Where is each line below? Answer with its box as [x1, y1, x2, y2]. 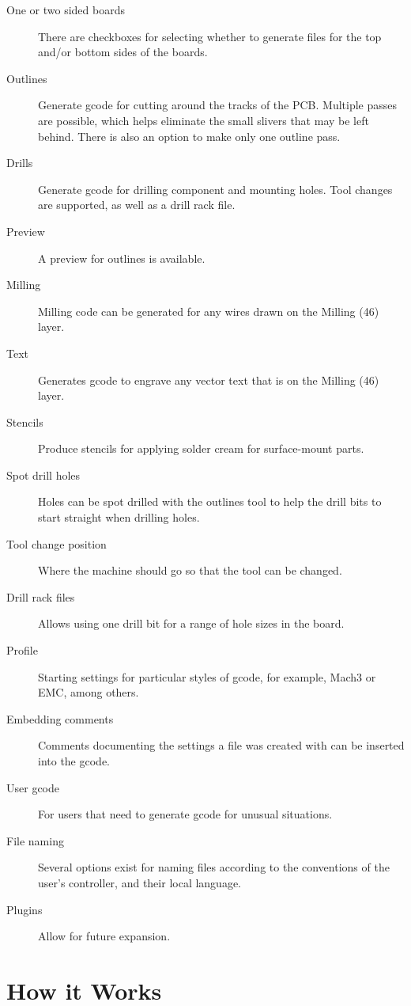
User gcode [6, 779, 59, 795]
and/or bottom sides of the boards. [38, 44, 208, 60]
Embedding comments [6, 710, 114, 727]
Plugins [6, 901, 43, 917]
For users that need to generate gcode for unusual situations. [38, 806, 333, 822]
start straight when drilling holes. [38, 509, 200, 526]
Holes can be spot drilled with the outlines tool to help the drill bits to [38, 493, 382, 510]
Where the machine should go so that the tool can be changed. [38, 562, 342, 579]
